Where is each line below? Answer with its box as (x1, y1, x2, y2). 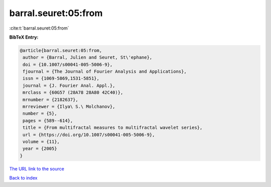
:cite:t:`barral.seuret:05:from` (9, 25, 70, 31)
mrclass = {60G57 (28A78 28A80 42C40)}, (23, 90, 123, 95)
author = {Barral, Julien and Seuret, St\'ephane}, (23, 55, 153, 60)
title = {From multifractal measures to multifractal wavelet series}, (23, 125, 203, 130)
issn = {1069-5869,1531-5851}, (23, 76, 100, 81)
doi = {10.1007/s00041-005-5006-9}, (23, 62, 113, 67)
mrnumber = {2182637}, (23, 97, 79, 102)
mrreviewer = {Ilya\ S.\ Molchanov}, (23, 104, 115, 110)
